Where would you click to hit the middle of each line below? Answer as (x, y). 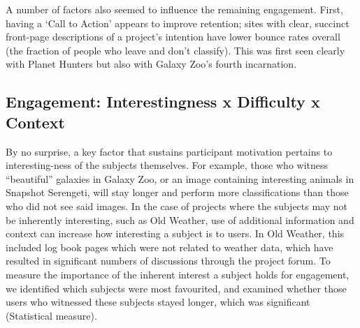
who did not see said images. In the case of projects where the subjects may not (177, 206)
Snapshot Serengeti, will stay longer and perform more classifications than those (177, 192)
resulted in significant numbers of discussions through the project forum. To (168, 261)
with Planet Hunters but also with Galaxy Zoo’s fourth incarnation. (151, 64)
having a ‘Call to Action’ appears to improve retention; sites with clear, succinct (178, 23)
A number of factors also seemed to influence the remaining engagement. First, (174, 9)
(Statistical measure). (51, 315)
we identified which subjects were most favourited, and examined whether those (176, 288)
